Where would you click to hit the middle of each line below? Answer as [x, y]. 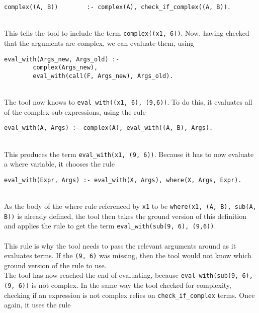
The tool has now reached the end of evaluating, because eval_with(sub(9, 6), [128, 275]
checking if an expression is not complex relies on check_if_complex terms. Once [129, 295]
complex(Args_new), [65, 68]
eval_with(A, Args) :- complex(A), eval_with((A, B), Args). [109, 128]
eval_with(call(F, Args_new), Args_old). [103, 76]
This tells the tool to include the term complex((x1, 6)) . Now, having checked [127, 33]
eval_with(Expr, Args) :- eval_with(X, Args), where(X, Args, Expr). [123, 180]
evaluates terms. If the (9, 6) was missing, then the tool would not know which [128, 255]
